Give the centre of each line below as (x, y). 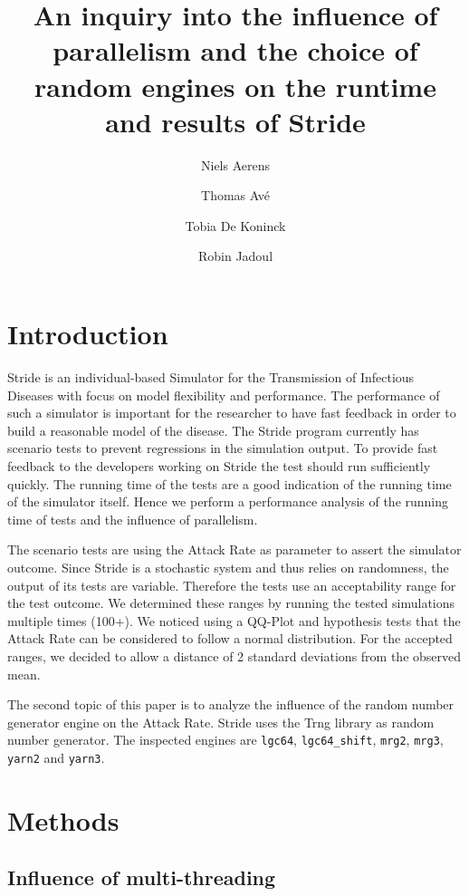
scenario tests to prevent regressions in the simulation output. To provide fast (223, 448)
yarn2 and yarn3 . (56, 757)
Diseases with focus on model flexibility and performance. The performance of (224, 395)
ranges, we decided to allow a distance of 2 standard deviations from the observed (234, 655)
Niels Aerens (235, 164)
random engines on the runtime (235, 86)
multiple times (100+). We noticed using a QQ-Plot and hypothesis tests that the (234, 620)
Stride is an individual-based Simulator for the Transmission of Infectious (211, 377)
